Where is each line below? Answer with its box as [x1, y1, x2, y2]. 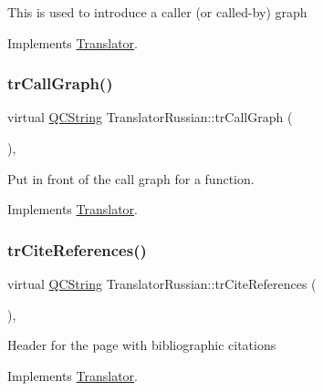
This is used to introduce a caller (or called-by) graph [7, 3, 307, 21]
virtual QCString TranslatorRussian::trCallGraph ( [7, 108, 293, 127]
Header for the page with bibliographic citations [7, 335, 276, 355]
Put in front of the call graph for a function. [7, 169, 255, 188]
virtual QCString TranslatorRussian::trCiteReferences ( [7, 274, 317, 293]
